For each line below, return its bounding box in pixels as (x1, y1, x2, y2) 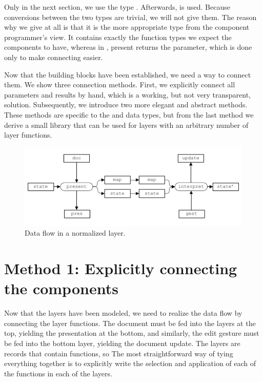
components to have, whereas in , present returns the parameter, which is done (4, 42, 252, 52)
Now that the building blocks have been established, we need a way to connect (4, 69, 251, 80)
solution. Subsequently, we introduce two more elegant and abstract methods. (4, 99, 248, 110)
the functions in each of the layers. (4, 368, 112, 378)
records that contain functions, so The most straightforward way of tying (4, 348, 233, 358)
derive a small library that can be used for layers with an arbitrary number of (4, 119, 249, 130)
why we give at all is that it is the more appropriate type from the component (4, 22, 250, 32)
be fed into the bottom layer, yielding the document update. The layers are (4, 337, 240, 348)
